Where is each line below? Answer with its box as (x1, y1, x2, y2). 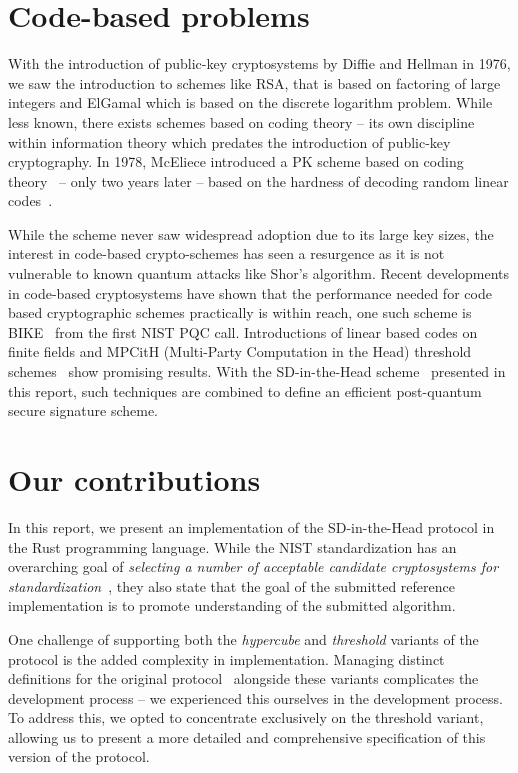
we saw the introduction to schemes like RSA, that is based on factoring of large (8, 72, 501, 93)
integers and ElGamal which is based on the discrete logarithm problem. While (8, 92, 493, 113)
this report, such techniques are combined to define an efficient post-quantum (8, 380, 482, 401)
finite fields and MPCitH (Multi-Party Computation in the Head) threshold (8, 341, 472, 362)
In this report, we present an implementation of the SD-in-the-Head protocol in (8, 516, 495, 537)
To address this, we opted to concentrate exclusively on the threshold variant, (8, 707, 484, 728)
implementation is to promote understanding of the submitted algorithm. (8, 595, 456, 616)
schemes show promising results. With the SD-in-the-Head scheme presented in (8, 361, 506, 382)
